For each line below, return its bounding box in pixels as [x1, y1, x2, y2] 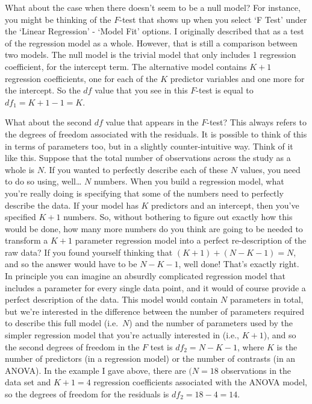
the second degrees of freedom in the [5, 340, 140, 353]
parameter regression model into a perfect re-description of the [75, 234, 307, 247]
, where [237, 340, 264, 353]
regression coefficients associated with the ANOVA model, [93, 376, 307, 388]
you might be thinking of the [5, 13, 111, 25]
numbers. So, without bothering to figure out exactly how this [63, 210, 293, 223]
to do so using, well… [5, 175, 82, 188]
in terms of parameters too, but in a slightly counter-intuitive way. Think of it [5, 139, 293, 152]
